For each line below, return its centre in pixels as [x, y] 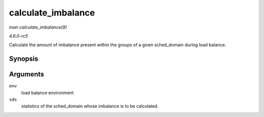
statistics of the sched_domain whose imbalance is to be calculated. [90, 106]
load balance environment [47, 93]
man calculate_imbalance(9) [38, 27]
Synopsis [24, 59]
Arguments [27, 75]
